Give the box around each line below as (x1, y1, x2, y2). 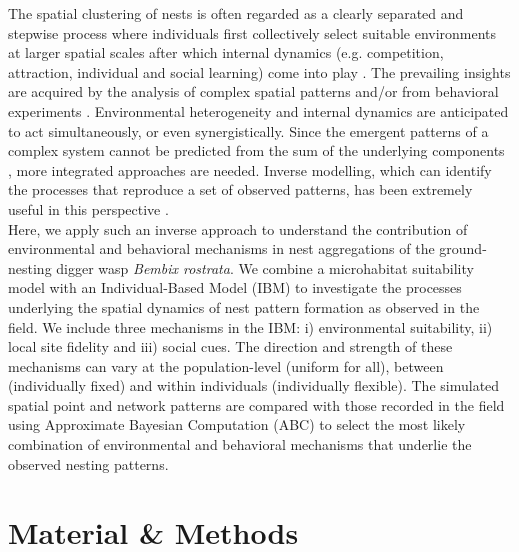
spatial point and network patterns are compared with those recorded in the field (8, 394, 505, 415)
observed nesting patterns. (8, 453, 169, 474)
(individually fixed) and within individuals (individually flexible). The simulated (8, 375, 500, 396)
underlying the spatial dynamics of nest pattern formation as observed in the (8, 296, 480, 317)
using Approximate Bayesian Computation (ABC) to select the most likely (8, 414, 466, 435)
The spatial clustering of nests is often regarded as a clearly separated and (8, 3, 464, 23)
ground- (439, 238, 487, 259)
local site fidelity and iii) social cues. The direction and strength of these (8, 336, 453, 357)
